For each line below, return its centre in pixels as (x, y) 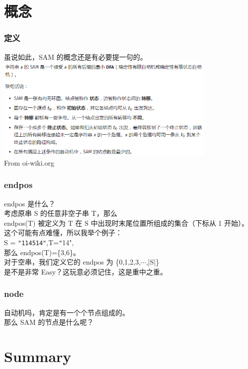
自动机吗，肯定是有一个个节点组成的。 (67, 312)
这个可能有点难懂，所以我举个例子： (63, 232)
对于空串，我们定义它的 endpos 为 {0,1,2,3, (73, 262)
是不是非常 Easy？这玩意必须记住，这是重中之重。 (86, 271)
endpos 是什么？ (30, 203)
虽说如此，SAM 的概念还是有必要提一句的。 (76, 56)
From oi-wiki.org (29, 162)
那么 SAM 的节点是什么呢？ (49, 322)
